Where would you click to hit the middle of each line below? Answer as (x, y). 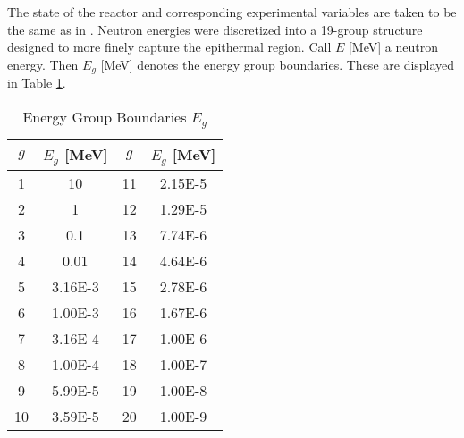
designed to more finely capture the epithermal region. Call (169, 47)
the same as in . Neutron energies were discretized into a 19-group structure (215, 29)
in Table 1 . (37, 83)
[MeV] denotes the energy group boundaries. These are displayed (278, 64)
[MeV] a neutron (393, 47)
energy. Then (43, 64)
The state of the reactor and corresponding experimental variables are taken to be (232, 12)
